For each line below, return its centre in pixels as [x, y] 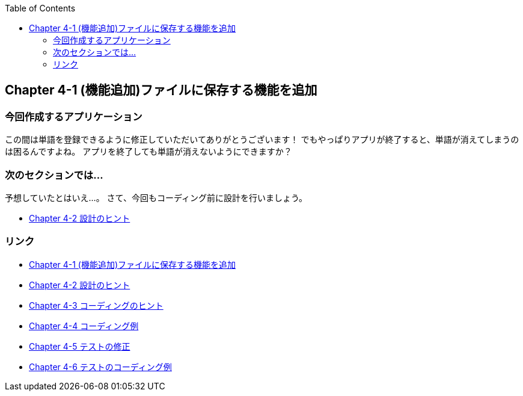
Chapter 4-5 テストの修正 [80, 346]
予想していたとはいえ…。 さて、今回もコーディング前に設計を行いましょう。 [156, 197]
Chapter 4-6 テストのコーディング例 [100, 367]
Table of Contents [40, 8]
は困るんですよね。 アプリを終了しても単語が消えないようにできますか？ [148, 152]
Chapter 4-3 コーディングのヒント [96, 305]
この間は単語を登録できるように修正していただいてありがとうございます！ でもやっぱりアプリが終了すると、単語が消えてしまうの [262, 140]
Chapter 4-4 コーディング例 [84, 326]
